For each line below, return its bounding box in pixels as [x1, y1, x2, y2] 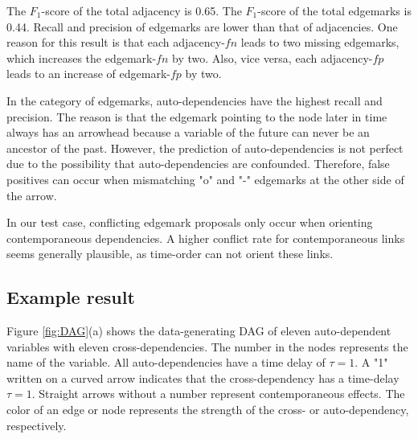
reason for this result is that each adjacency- [6, 34, 225, 51]
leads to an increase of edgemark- [6, 65, 170, 82]
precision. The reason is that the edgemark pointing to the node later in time [6, 108, 387, 125]
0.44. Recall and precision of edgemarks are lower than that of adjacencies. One [6, 18, 398, 35]
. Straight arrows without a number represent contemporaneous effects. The [31, 385, 405, 402]
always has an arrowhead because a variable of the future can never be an [6, 124, 370, 141]
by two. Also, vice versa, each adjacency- [172, 49, 373, 66]
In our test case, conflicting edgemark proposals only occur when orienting [6, 214, 373, 231]
